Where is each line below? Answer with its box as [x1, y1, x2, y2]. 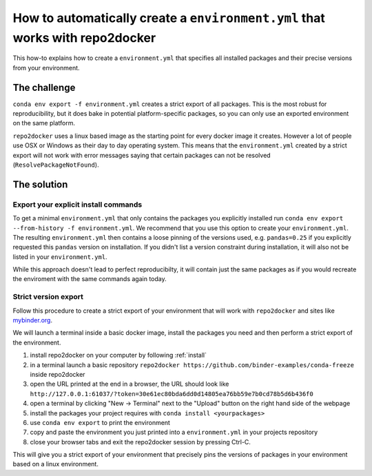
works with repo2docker [12, 30, 156, 45]
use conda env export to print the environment [30, 418, 170, 426]
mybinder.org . [12, 316, 53, 324]
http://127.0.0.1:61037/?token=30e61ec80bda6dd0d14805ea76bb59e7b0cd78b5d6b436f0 [30, 390, 313, 397]
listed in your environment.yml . [12, 252, 107, 261]
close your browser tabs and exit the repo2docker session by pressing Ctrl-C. [30, 437, 251, 446]
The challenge [12, 81, 76, 93]
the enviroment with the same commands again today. [12, 275, 167, 283]
